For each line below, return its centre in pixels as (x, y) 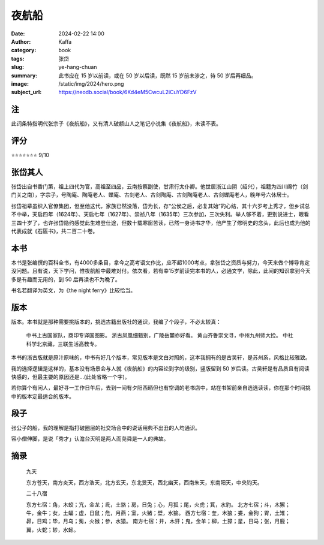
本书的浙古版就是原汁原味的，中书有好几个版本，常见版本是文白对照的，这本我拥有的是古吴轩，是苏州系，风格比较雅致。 (161, 357)
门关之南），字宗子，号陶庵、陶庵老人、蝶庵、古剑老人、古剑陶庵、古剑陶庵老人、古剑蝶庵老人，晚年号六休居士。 (151, 195)
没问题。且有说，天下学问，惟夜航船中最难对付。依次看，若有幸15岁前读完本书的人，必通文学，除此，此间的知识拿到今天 (161, 271)
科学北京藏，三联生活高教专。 (63, 344)
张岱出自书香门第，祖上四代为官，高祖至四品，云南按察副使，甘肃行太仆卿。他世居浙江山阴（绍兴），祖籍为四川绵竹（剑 (160, 186)
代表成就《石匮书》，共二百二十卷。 (55, 231)
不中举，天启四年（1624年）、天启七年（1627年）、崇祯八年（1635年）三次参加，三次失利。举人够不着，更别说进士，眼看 (160, 214)
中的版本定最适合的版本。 (43, 396)
